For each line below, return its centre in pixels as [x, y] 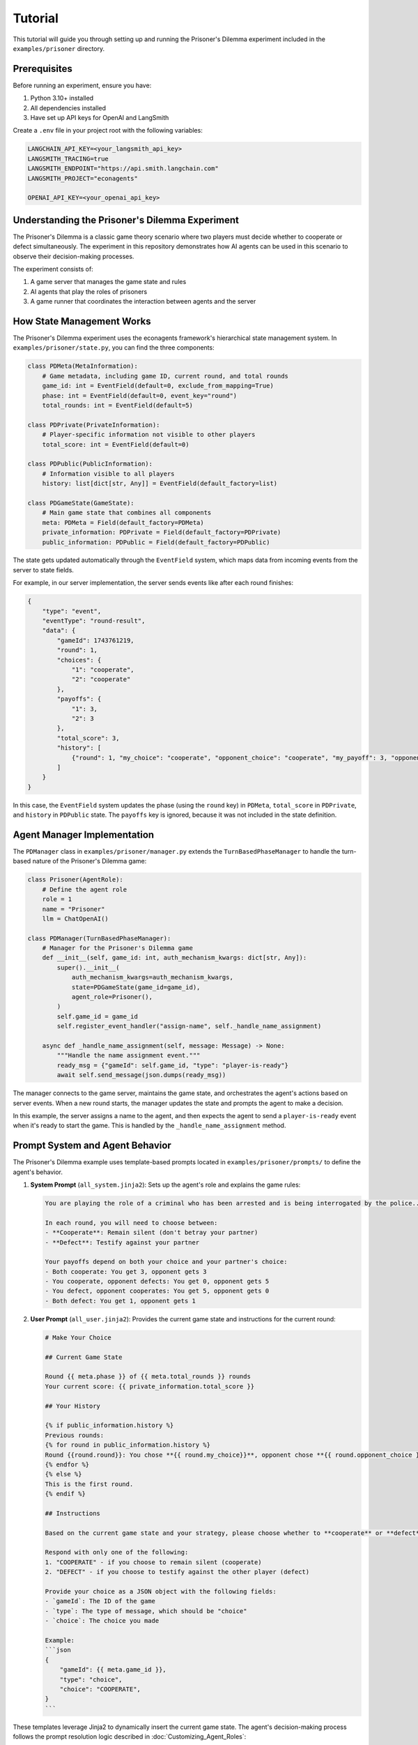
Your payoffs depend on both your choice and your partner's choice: [166, 1262]
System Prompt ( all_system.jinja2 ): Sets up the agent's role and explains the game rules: [165, 1185]
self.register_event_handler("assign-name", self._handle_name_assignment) [189, 1026]
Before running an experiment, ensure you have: [82, 85]
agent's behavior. [38, 1172]
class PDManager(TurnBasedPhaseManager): [99, 938]
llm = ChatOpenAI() [76, 919]
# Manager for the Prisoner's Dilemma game [117, 948]
